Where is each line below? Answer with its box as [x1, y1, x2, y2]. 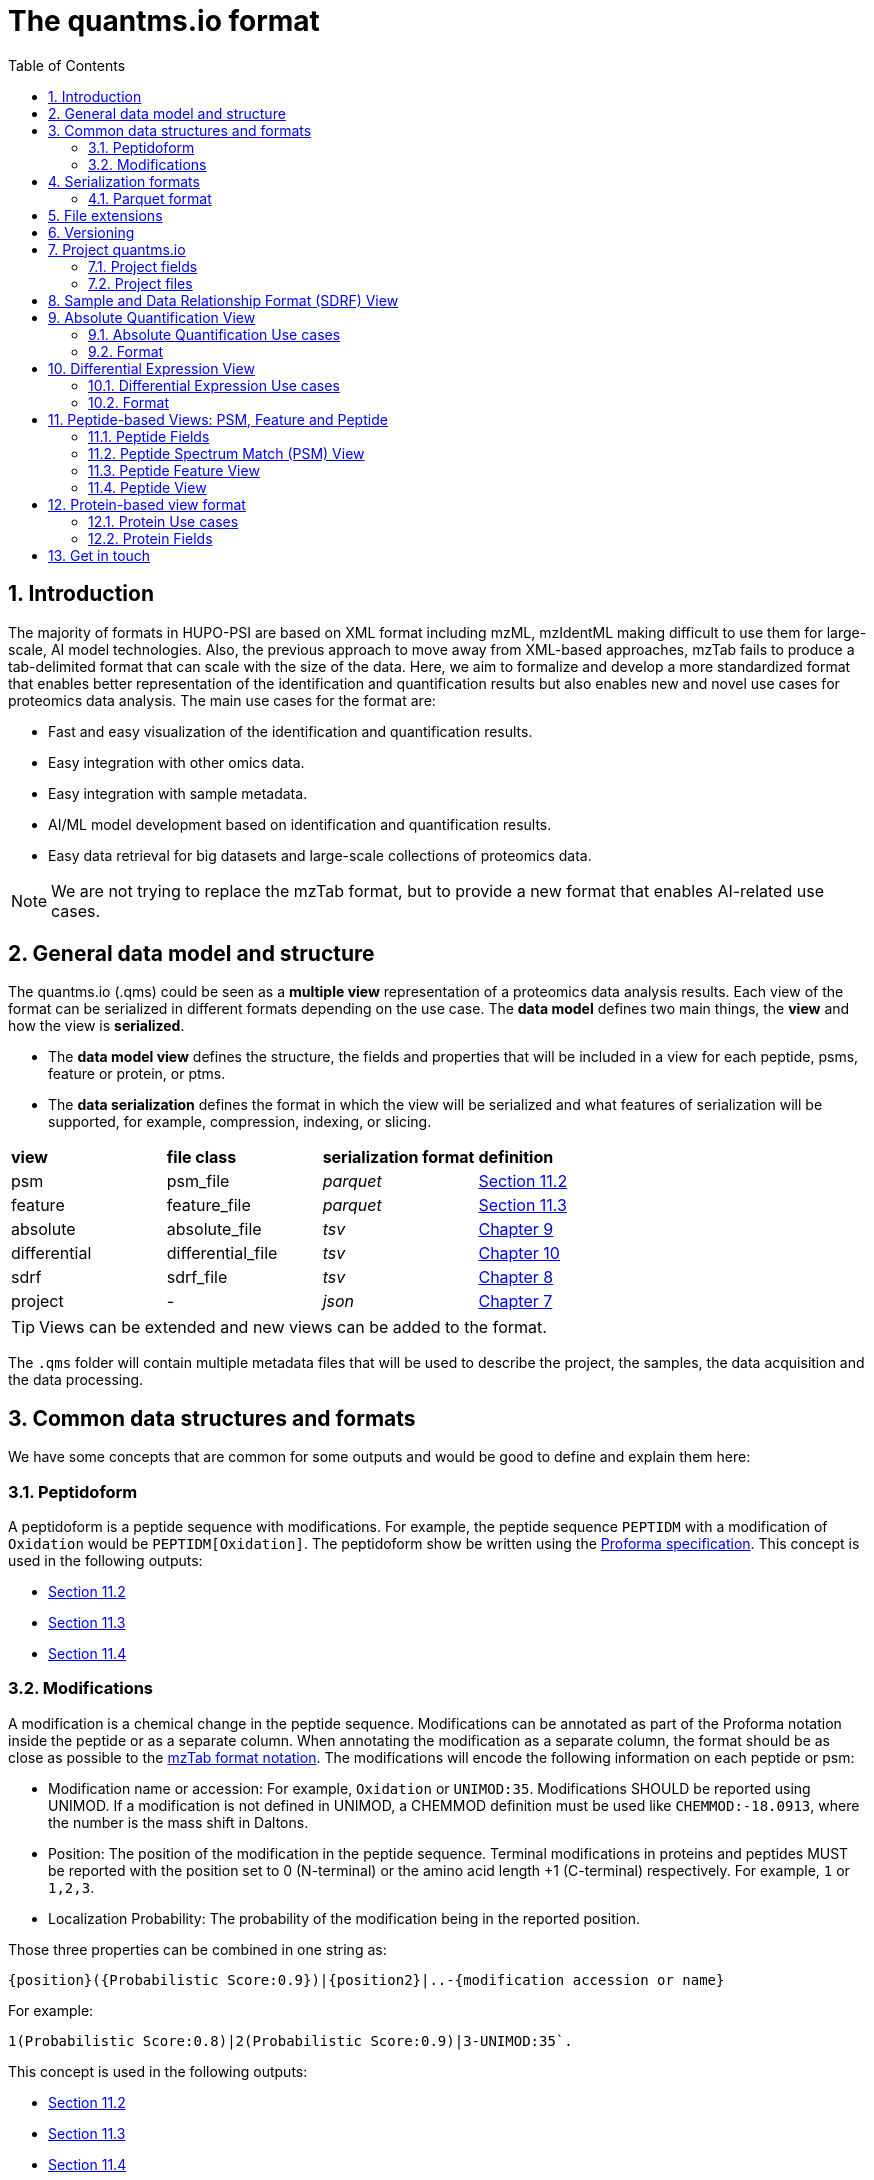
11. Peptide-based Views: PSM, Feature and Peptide [48, 410, 388, 428]
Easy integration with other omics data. [48, 753, 305, 771]
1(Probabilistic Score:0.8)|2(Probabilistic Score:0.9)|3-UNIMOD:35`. [8, 2032, 573, 2049]
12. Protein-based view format [48, 495, 246, 513]
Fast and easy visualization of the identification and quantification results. [48, 722, 533, 740]
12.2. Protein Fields [88, 529, 213, 547]
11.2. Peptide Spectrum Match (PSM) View [88, 444, 365, 462]
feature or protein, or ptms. [48, 1065, 226, 1083]
